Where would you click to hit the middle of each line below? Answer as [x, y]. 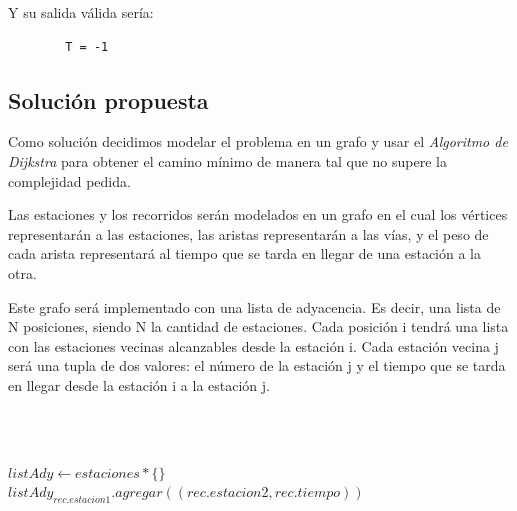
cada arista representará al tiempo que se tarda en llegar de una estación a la [245, 253]
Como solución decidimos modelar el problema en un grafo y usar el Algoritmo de [258, 141]
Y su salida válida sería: [81, 12]
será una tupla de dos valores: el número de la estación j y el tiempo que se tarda [257, 365]
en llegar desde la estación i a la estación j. [139, 384]
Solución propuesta [108, 99]
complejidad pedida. [69, 180]
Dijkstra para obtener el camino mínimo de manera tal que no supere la [227, 160]
